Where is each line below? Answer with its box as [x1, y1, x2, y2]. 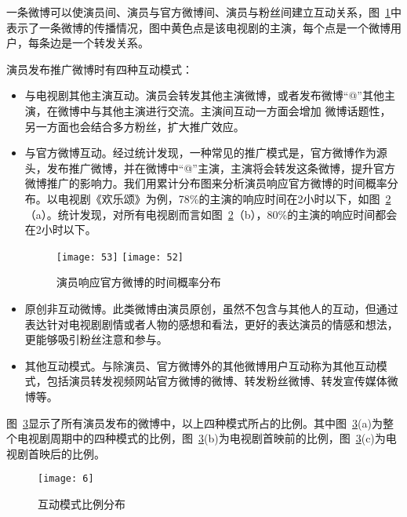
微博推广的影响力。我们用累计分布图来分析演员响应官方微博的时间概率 [24, 175, 387, 191]
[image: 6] [38, 473, 94, 485]
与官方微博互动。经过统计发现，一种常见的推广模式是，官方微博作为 [24, 144, 376, 161]
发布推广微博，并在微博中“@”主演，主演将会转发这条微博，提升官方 [46, 159, 395, 176]
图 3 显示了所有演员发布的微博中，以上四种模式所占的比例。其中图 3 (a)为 [6, 414, 383, 431]
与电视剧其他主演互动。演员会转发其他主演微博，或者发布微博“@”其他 [24, 87, 384, 104]
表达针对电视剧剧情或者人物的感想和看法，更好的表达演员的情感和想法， [24, 315, 398, 332]
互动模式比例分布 [38, 495, 125, 512]
